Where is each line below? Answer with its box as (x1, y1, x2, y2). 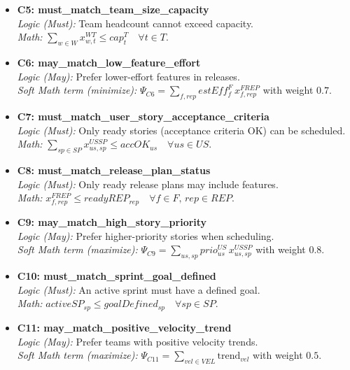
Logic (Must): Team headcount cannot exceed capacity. (17, 15, 254, 30)
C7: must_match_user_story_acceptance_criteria (17, 108, 269, 123)
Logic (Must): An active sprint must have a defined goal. (17, 282, 260, 297)
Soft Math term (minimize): (17, 83, 137, 97)
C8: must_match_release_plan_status (17, 162, 211, 177)
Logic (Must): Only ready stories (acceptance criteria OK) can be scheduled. (17, 122, 346, 137)
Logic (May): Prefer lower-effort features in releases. (17, 69, 240, 83)
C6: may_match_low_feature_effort (17, 55, 201, 69)
